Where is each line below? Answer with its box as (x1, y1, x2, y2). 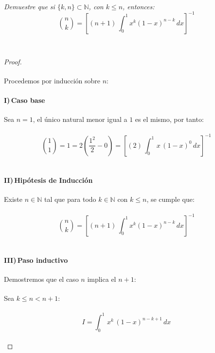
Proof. (4, 57, 22, 67)
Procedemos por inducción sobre (4, 76, 101, 86)
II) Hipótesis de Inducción (4, 175, 93, 185)
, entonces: (123, 1, 155, 11)
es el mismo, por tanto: (135, 114, 204, 124)
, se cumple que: (146, 194, 195, 204)
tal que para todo (44, 194, 96, 204)
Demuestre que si (4, 1, 55, 11)
